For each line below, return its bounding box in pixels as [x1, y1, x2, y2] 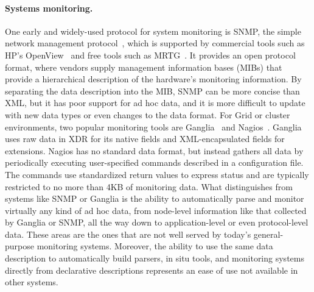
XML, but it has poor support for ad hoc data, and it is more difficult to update [5, 96, 305, 109]
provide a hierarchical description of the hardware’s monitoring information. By [5, 73, 302, 85]
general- [253, 227, 284, 240]
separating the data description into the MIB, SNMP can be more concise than [5, 84, 300, 97]
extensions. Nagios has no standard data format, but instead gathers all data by [5, 144, 304, 157]
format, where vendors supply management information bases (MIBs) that [5, 60, 282, 73]
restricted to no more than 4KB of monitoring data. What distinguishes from [5, 180, 293, 193]
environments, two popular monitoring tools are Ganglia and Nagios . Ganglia [5, 120, 302, 133]
